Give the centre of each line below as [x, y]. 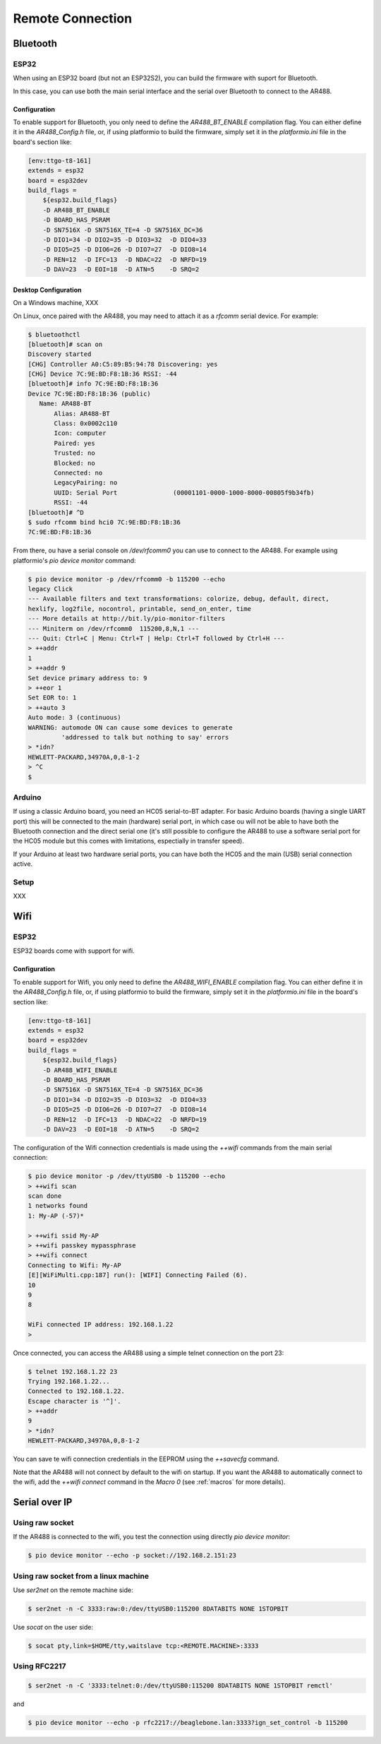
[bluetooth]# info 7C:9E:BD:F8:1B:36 [93, 384]
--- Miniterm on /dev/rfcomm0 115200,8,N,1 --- [114, 628]
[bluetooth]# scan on [65, 344]
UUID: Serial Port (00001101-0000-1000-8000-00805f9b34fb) [184, 492]
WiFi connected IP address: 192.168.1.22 [101, 1325]
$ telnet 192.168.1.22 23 [73, 1371]
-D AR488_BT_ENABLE [77, 210]
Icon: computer [80, 433]
